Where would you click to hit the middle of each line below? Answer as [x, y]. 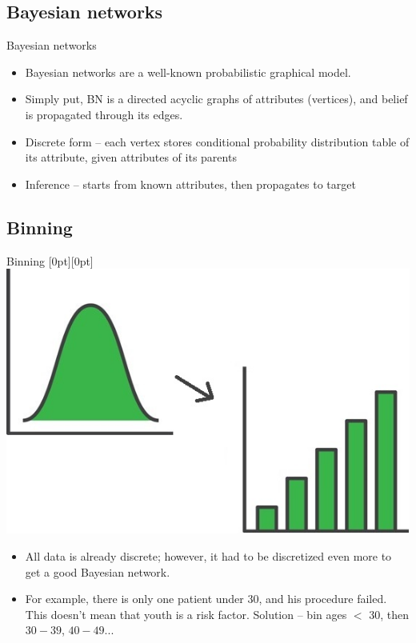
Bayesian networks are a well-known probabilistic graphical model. [188, 72]
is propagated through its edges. [104, 114]
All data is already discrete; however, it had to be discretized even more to [208, 555]
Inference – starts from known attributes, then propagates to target [190, 184]
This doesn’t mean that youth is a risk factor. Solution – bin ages [186, 614]
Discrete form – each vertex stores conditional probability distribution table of [217, 141]
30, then [389, 614]
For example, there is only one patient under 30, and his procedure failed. [206, 599]
